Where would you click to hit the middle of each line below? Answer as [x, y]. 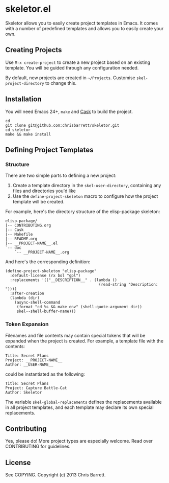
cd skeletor [18, 130]
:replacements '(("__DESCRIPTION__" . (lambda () [63, 280]
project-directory [25, 83]
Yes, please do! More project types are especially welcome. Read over [79, 441]
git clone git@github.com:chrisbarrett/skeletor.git [62, 125]
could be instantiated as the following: [45, 374]
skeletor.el [28, 9]
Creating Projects [34, 50]
